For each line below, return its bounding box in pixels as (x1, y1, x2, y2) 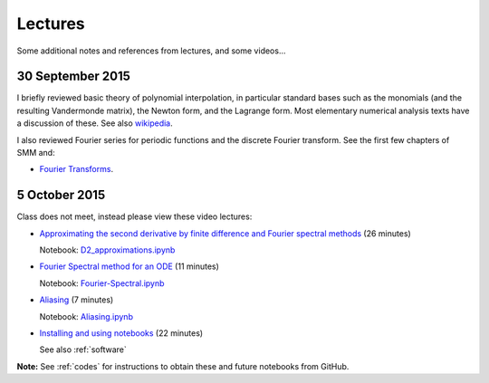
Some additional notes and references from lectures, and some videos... (16, 45, 286, 56)
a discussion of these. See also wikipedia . (16, 118, 174, 129)
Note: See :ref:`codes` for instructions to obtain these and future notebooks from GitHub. (16, 360, 350, 371)
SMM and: (16, 148, 55, 158)
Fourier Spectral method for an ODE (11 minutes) (39, 261, 219, 272)
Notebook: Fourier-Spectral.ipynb (39, 277, 165, 289)
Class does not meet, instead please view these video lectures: (16, 211, 253, 222)
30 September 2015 (16, 69, 131, 84)
